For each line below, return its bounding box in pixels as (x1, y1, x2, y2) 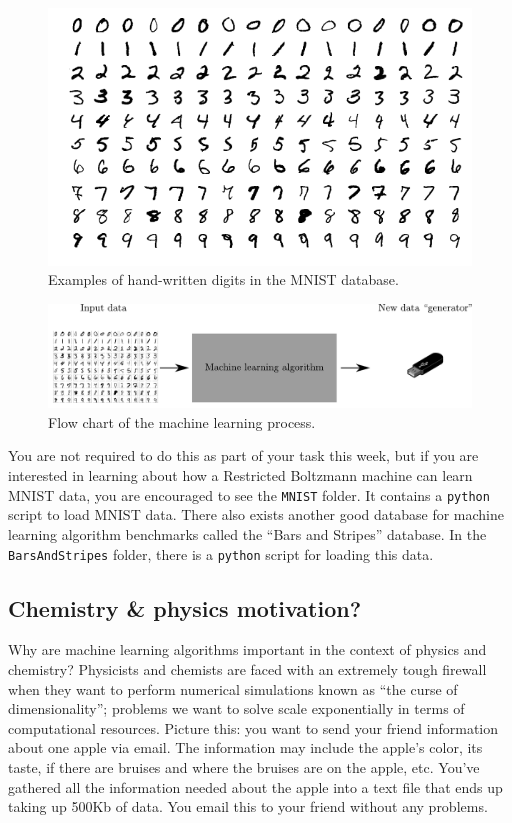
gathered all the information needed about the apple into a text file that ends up (8, 776, 503, 797)
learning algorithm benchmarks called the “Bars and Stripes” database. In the (8, 523, 487, 544)
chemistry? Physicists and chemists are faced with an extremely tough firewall (8, 658, 487, 679)
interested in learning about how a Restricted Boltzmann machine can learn (8, 465, 473, 486)
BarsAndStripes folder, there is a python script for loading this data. (8, 543, 434, 564)
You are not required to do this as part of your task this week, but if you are (8, 445, 479, 466)
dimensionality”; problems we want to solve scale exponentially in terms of (8, 698, 465, 719)
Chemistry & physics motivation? (8, 592, 362, 623)
